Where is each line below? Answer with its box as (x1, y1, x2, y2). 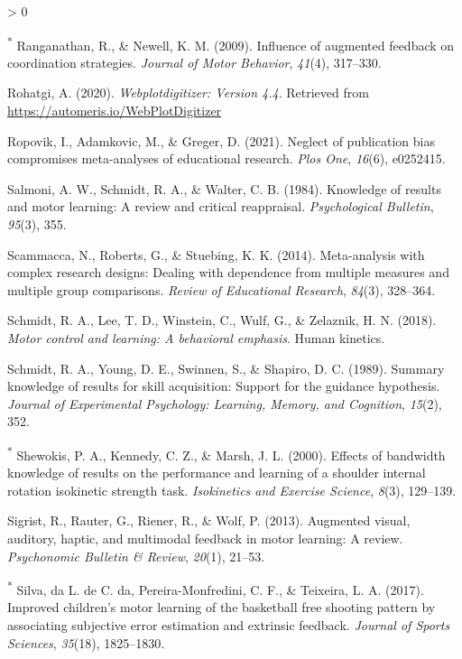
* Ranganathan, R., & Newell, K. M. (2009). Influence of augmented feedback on (7, 32, 455, 54)
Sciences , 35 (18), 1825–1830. (7, 633, 165, 652)
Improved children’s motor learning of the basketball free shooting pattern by (7, 598, 436, 617)
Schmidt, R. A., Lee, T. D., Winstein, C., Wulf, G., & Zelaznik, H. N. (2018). (7, 311, 437, 329)
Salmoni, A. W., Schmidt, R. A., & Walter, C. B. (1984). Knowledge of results (7, 179, 441, 198)
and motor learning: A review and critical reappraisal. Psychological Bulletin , (7, 197, 434, 216)
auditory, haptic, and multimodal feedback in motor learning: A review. (7, 528, 403, 547)
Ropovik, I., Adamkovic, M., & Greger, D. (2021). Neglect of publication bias (7, 131, 435, 150)
